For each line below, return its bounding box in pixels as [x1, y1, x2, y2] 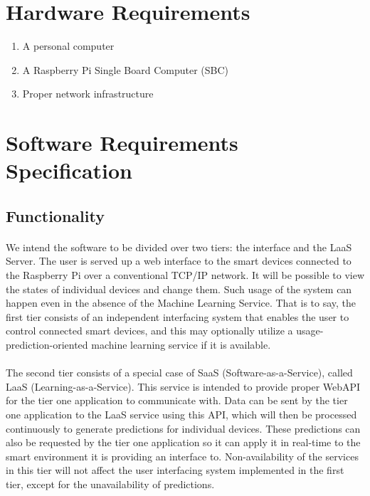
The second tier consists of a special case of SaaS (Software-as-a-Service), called [6, 365, 353, 380]
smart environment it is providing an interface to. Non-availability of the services [6, 448, 359, 463]
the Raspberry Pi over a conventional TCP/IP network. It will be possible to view [6, 268, 364, 283]
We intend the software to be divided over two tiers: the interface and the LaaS [6, 239, 352, 254]
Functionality [6, 204, 105, 226]
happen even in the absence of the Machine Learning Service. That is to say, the [6, 295, 356, 310]
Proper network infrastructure [22, 86, 154, 101]
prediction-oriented [6, 337, 88, 352]
